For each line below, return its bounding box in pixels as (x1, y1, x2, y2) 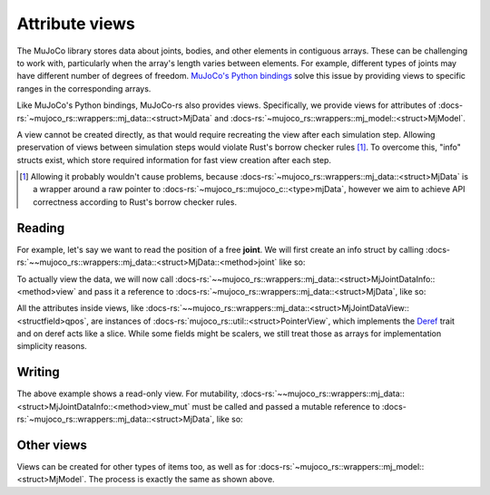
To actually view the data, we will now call (16, 273, 174, 285)
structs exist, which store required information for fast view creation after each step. (16, 154, 331, 165)
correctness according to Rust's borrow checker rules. (33, 196, 238, 208)
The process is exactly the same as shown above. (88, 474, 276, 485)
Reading (16, 220, 65, 236)
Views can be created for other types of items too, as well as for (16, 461, 257, 472)
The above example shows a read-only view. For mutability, (16, 388, 240, 399)
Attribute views (16, 14, 135, 34)
